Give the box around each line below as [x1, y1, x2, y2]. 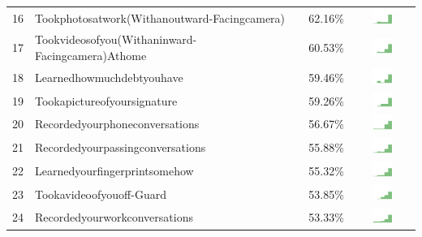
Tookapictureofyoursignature [35, 92, 178, 109]
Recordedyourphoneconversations [35, 115, 200, 132]
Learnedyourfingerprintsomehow [35, 162, 194, 179]
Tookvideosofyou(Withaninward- [35, 31, 197, 48]
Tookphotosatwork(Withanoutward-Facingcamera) [35, 9, 286, 26]
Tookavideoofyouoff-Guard [35, 185, 166, 202]
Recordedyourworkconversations [35, 209, 193, 226]
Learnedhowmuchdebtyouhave [35, 68, 183, 85]
